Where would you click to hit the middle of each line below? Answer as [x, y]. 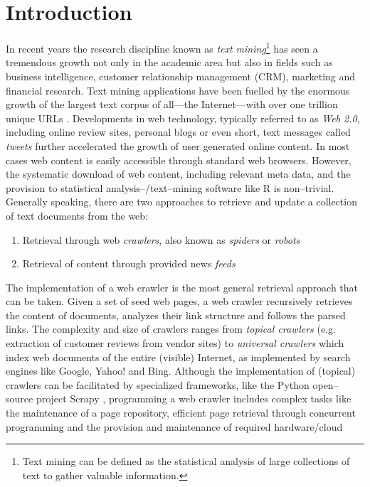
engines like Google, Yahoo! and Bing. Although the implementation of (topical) [181, 371]
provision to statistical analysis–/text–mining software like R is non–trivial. [170, 187]
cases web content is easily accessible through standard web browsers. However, [179, 160]
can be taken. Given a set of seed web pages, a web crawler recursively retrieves [179, 301]
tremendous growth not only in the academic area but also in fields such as [169, 62]
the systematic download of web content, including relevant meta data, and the [178, 174]
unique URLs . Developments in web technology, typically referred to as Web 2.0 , [183, 118]
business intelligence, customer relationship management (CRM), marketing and [181, 76]
